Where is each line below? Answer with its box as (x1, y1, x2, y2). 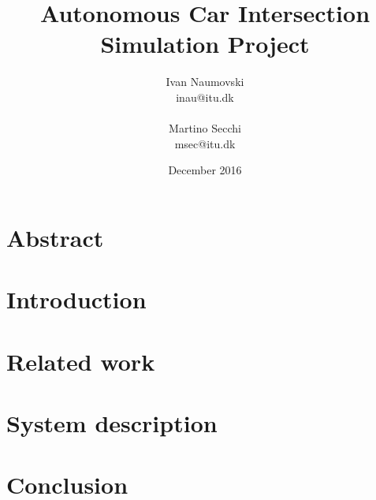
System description (6, 407, 218, 438)
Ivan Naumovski (166, 73, 244, 90)
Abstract (6, 221, 104, 253)
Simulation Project (100, 28, 310, 60)
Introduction (6, 283, 147, 315)
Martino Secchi (169, 120, 241, 136)
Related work (6, 345, 155, 377)
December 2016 (168, 162, 242, 178)
